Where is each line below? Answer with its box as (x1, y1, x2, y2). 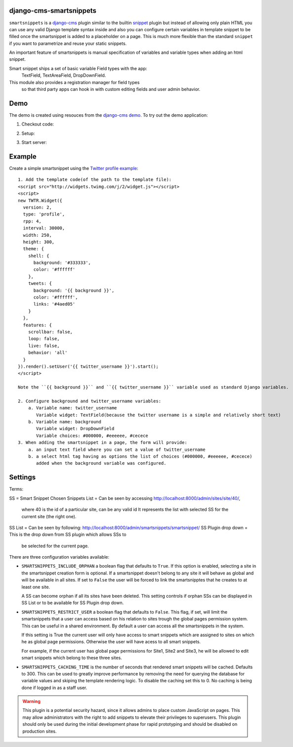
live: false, (28, 343, 60, 349)
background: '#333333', (33, 260, 91, 265)
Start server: (21, 139, 47, 145)
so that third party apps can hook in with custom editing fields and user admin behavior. (21, 87, 201, 92)
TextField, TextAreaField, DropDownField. (21, 72, 106, 79)
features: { (23, 322, 52, 328)
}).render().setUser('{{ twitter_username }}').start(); (18, 363, 159, 369)
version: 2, (23, 204, 52, 210)
